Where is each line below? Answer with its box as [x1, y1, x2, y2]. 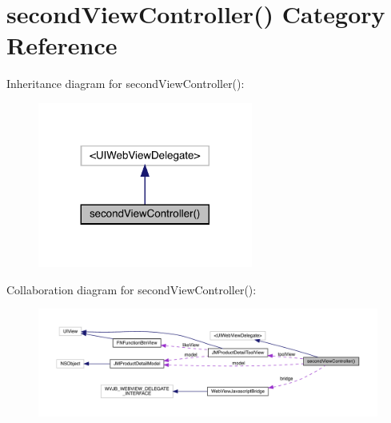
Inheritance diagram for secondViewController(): [6, 75, 245, 92]
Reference [6, 29, 118, 62]
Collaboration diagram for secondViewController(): [6, 281, 257, 297]
